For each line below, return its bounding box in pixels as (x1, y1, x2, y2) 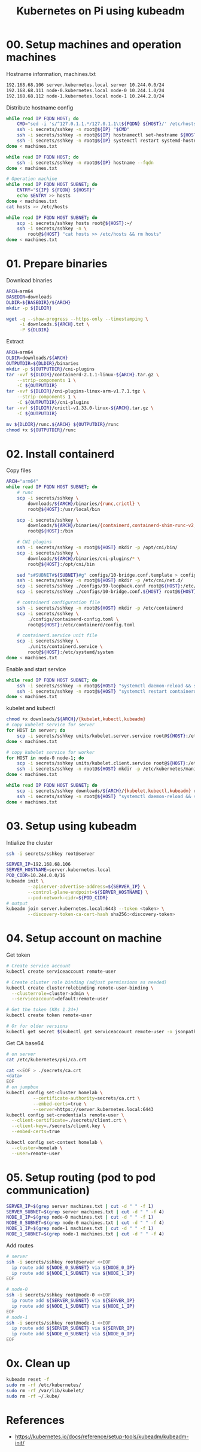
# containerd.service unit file (17, 632, 98, 638)
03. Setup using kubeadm (6, 819, 137, 833)
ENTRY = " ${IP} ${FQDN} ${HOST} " (17, 187, 95, 193)
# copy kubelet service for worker (6, 749, 95, 755)
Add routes (6, 1241, 34, 1249)
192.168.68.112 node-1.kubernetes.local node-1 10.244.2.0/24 (6, 93, 165, 99)
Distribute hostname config (6, 104, 74, 111)
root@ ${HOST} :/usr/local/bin (28, 506, 100, 512)
